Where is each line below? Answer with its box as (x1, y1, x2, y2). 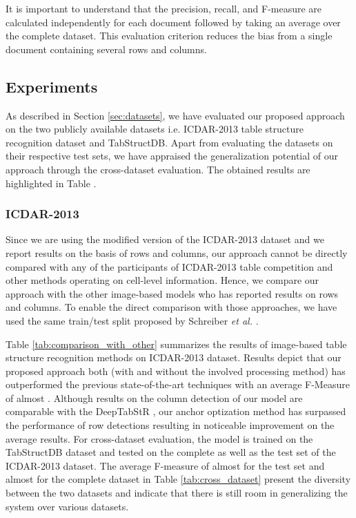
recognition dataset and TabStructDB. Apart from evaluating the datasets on (6, 135, 333, 149)
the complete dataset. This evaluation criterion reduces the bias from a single (6, 28, 333, 43)
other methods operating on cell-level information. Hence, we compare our (6, 273, 319, 287)
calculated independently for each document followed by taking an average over (6, 15, 341, 29)
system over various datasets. (6, 499, 129, 513)
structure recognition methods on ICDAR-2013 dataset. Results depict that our (6, 350, 342, 365)
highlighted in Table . (6, 175, 97, 190)
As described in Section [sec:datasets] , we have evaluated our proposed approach (6, 108, 345, 122)
